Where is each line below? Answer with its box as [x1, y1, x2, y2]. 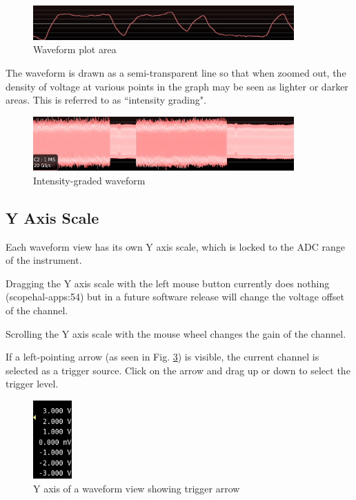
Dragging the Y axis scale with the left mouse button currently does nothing [6, 276, 330, 290]
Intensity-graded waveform [33, 173, 146, 187]
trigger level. [6, 376, 59, 391]
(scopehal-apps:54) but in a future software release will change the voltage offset [6, 289, 344, 304]
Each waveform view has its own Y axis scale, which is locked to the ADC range [6, 239, 345, 253]
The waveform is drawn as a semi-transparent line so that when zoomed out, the [6, 66, 346, 79]
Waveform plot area [33, 42, 117, 57]
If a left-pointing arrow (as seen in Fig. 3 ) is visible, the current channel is [6, 349, 319, 364]
